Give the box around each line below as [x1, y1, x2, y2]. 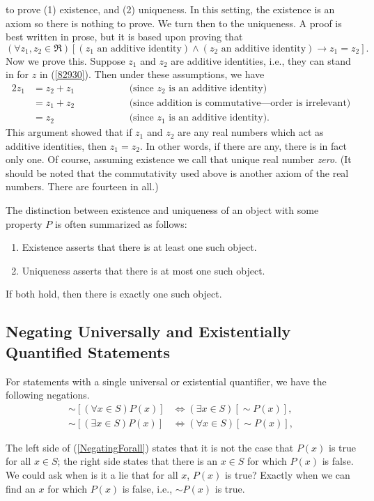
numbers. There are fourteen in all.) [6, 179, 159, 194]
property [6, 216, 42, 231]
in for [6, 67, 29, 82]
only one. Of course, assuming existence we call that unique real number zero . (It [6, 152, 352, 167]
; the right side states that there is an [57, 454, 218, 468]
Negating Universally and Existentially [6, 321, 291, 342]
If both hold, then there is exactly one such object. [6, 286, 222, 301]
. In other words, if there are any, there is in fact [139, 138, 347, 153]
